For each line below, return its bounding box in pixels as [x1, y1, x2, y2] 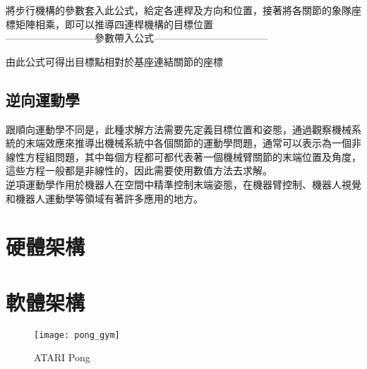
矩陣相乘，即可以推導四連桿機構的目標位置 [15, 16, 213, 31]
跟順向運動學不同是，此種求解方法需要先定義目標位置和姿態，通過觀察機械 [6, 121, 351, 136]
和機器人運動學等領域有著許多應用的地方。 [6, 190, 203, 205]
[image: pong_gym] [34, 329, 120, 340]
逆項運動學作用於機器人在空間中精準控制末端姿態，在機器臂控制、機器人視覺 [6, 176, 361, 191]
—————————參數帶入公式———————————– [6, 30, 267, 45]
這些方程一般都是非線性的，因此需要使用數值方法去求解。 [6, 163, 272, 178]
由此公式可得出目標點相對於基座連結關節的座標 [6, 54, 223, 68]
